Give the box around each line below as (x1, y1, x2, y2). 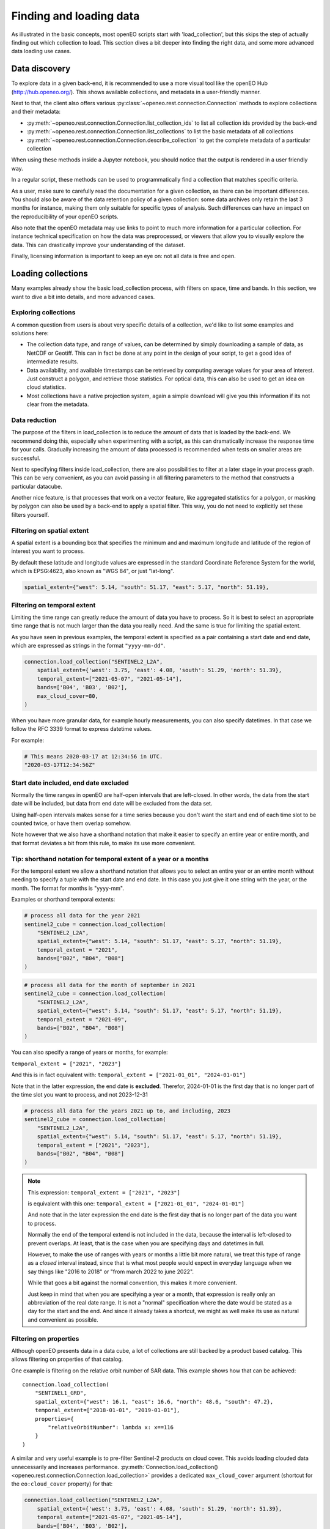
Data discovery (11, 64, 71, 74)
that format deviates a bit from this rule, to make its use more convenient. (11, 839, 196, 846)
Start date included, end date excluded (11, 779, 130, 787)
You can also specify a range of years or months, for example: (11, 1049, 168, 1056)
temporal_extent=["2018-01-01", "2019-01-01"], (34, 1407, 180, 1414)
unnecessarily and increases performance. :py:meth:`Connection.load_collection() (11, 1463, 218, 1470)
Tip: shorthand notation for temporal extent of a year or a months (11, 854, 209, 863)
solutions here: (11, 330, 49, 337)
